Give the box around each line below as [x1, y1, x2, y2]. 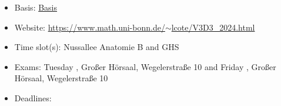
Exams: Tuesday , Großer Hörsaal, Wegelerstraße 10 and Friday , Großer [14, 60, 276, 72]
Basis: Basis [14, 1, 58, 13]
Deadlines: [14, 91, 52, 104]
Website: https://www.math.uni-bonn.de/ [14, 21, 165, 33]
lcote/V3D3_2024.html [171, 21, 255, 33]
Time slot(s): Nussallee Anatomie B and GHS [14, 41, 179, 53]
